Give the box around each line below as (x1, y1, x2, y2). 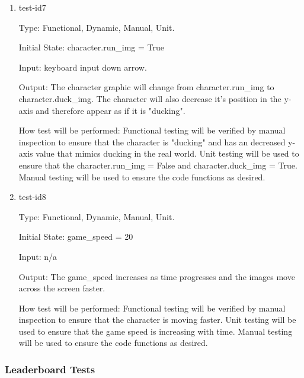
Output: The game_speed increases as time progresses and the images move (18, 270, 295, 282)
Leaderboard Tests (5, 361, 95, 376)
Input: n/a (18, 250, 57, 262)
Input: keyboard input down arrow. (18, 61, 147, 73)
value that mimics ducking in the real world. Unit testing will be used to (36, 147, 299, 160)
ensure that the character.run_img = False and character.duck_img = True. (18, 158, 297, 171)
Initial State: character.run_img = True (18, 41, 164, 53)
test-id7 (18, 1, 46, 13)
